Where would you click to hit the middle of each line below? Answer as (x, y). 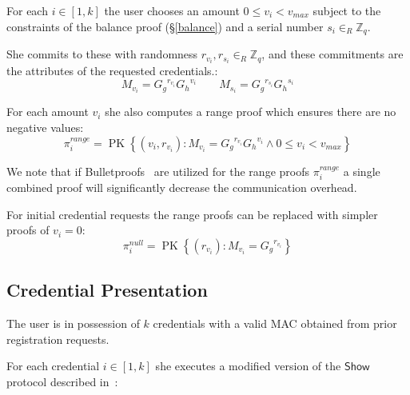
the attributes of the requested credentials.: (112, 71)
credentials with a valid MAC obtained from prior (275, 323)
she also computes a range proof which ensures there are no (251, 112)
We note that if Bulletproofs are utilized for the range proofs (158, 171)
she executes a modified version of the (248, 366)
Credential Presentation (107, 290)
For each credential (53, 366)
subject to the (347, 10)
